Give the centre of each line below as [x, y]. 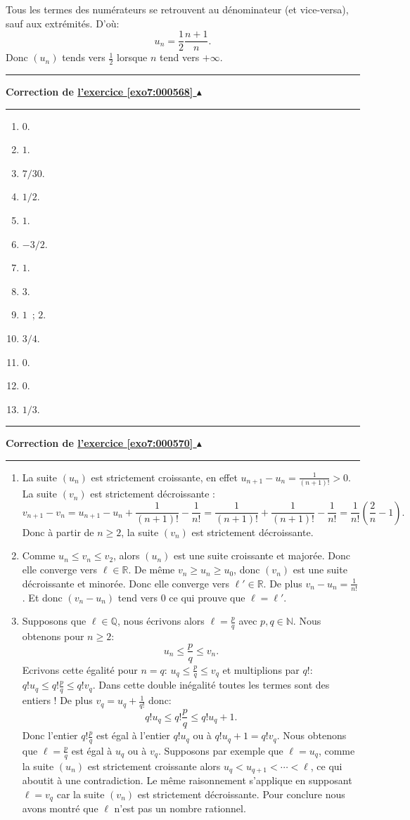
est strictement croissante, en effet [164, 477]
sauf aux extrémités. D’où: [63, 23]
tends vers [84, 57]
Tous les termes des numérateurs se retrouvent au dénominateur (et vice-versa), [177, 9]
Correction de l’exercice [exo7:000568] [100, 92]
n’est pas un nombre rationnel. [180, 808]
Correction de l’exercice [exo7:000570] [100, 443]
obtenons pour [53, 636]
